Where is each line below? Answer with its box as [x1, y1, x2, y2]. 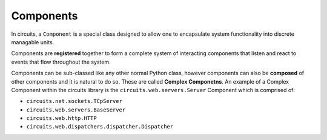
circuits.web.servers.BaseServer [26, 106, 126, 113]
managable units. [11, 38, 54, 45]
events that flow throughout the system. [11, 58, 111, 65]
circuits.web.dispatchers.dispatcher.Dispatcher [26, 123, 174, 130]
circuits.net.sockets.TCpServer [26, 98, 122, 105]
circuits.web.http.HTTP [26, 115, 97, 122]
